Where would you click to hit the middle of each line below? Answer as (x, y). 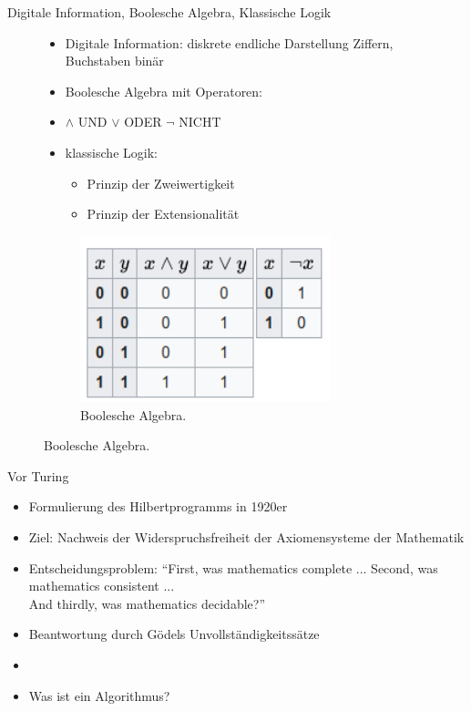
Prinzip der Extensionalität (163, 214)
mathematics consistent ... (102, 586)
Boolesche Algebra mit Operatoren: (164, 91)
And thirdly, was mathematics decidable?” (147, 603)
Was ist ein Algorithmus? (99, 695)
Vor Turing (38, 475)
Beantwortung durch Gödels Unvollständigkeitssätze (174, 634)
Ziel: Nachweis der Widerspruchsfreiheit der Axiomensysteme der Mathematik (246, 536)
